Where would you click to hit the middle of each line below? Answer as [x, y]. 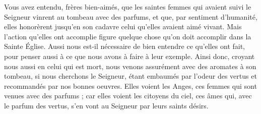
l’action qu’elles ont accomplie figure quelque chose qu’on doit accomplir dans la [128, 36]
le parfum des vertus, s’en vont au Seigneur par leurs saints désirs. [106, 105]
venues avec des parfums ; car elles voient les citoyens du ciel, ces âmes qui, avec [128, 96]
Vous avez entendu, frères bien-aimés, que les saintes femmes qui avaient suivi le [128, 7]
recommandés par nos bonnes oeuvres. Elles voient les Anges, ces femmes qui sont [130, 85]
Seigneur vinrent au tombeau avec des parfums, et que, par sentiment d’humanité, [131, 16]
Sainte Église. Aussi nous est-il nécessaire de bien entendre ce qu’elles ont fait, [125, 46]
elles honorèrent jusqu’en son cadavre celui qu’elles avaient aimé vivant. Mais [123, 26]
